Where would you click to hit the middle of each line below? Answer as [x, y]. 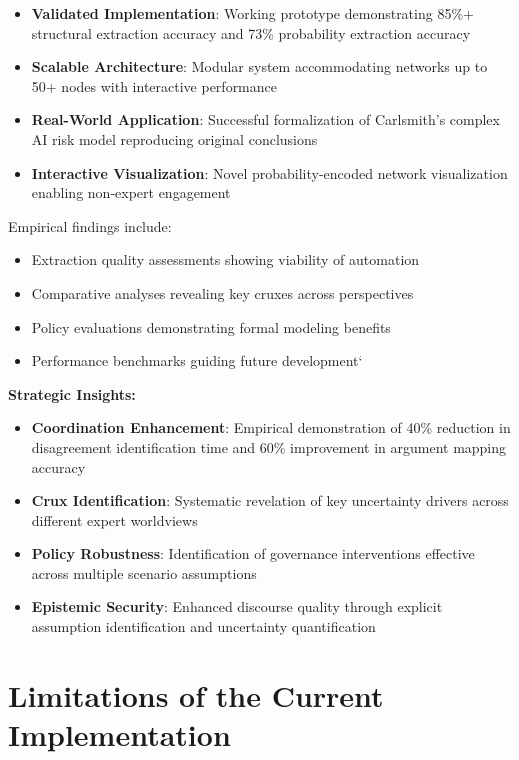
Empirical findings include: [90, 225]
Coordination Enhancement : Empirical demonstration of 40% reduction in [271, 427]
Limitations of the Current [196, 694]
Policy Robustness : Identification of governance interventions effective [253, 553]
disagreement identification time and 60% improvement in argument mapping [269, 446]
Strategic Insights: [72, 393]
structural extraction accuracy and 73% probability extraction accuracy [251, 32]
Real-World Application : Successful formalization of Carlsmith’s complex [265, 119]
